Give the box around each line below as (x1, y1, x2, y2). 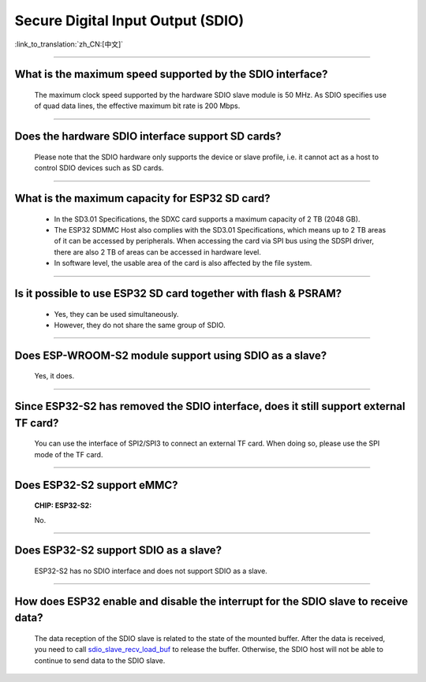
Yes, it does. (34, 371, 75, 381)
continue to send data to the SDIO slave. (34, 655, 166, 665)
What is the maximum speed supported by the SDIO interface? (14, 68, 328, 81)
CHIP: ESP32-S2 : (34, 501, 92, 510)
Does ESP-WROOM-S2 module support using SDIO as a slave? (14, 348, 327, 362)
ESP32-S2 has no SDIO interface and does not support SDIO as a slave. (34, 566, 267, 576)
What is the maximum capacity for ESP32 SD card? (14, 192, 271, 205)
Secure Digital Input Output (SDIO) (14, 12, 245, 29)
